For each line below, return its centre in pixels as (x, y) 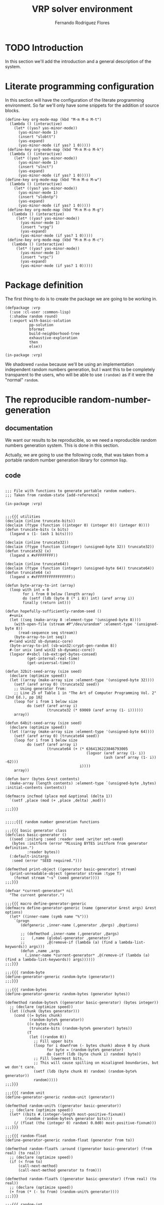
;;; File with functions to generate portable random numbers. (71, 491)
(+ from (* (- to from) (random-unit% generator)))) (64, 1192)
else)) (36, 346)
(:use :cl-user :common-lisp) (40, 312)
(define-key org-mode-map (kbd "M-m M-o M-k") (56, 149)
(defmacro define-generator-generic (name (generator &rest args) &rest (81, 908)
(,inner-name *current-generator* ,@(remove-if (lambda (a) (87, 955)
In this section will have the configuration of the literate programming (75, 100)
